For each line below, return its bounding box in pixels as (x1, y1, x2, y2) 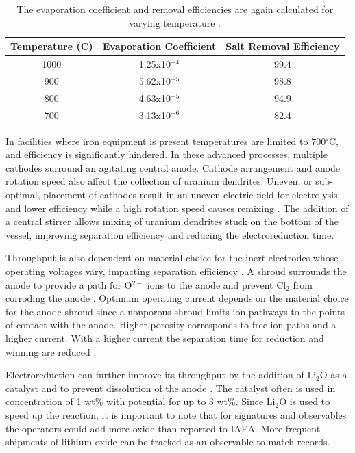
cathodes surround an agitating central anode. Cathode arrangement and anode (5, 160, 341, 174)
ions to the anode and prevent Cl (147, 277, 286, 292)
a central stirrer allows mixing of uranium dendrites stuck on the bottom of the (5, 214, 339, 229)
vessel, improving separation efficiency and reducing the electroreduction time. (5, 227, 334, 242)
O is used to (279, 394, 330, 409)
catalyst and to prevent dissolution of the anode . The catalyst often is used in (5, 380, 336, 395)
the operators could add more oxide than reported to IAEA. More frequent (5, 421, 321, 435)
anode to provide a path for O (5, 277, 132, 292)
